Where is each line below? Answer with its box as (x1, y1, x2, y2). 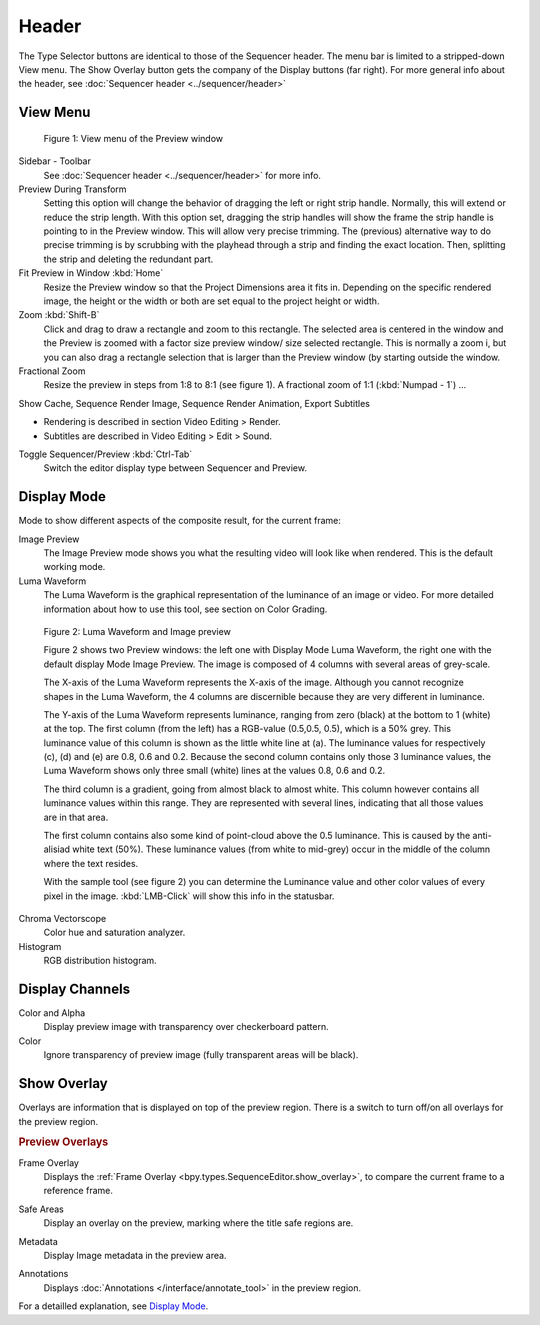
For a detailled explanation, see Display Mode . (18, 1300, 209, 1312)
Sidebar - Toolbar (18, 155, 92, 167)
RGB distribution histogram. (43, 955, 157, 967)
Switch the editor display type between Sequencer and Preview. (43, 462, 307, 474)
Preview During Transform (18, 183, 127, 195)
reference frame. (43, 1185, 114, 1197)
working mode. (43, 561, 106, 573)
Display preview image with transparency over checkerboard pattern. (43, 1021, 329, 1033)
